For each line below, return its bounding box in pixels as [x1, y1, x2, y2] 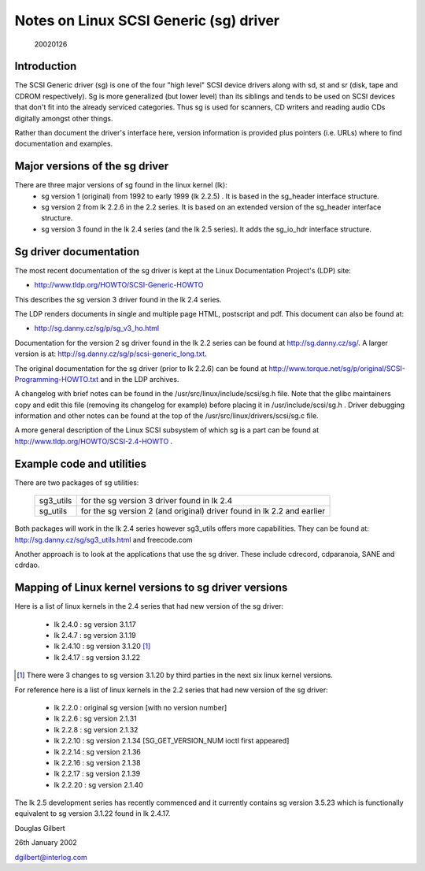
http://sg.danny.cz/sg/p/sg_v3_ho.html [34, 324, 160, 333]
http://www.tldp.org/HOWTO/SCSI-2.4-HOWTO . [14, 436, 173, 446]
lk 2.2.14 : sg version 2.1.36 [54, 747, 141, 756]
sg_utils [39, 506, 68, 517]
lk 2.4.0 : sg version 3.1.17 [54, 619, 137, 629]
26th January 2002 [14, 838, 78, 847]
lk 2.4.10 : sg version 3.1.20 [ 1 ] [54, 642, 151, 651]
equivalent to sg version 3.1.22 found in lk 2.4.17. [14, 809, 171, 818]
